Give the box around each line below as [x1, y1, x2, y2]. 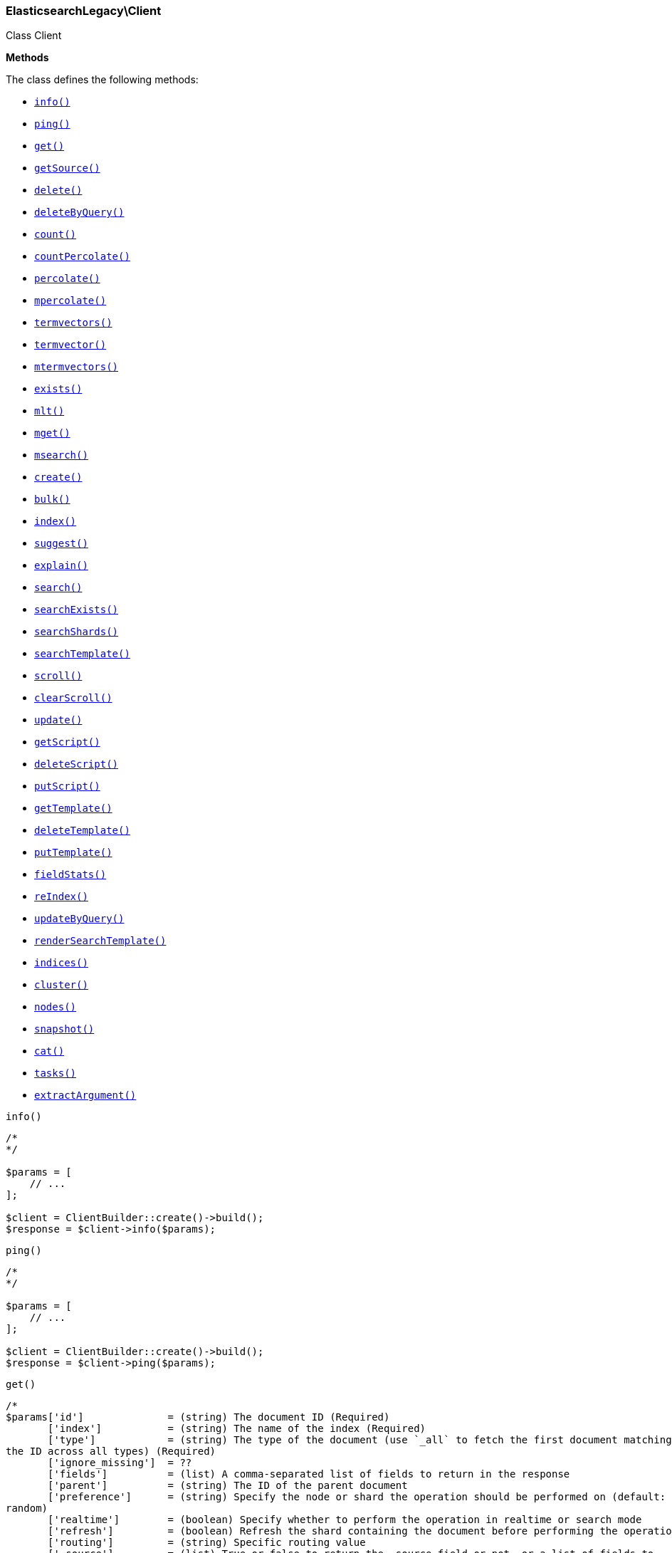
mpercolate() [34, 295, 107, 307]
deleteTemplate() [34, 825, 130, 837]
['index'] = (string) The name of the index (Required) [48, 1423, 426, 1435]
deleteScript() [34, 758, 119, 770]
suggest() [34, 538, 88, 550]
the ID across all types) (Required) [6, 1445, 216, 1458]
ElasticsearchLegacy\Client [6, 4, 162, 18]
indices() [34, 957, 88, 969]
